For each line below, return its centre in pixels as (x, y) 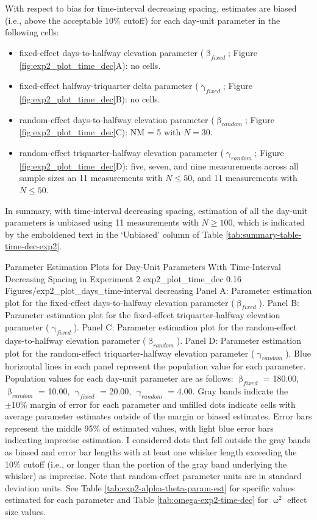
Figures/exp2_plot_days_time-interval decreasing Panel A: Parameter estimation (158, 290)
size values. (26, 511)
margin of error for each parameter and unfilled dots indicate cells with (163, 404)
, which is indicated (269, 222)
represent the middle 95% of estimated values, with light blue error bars (139, 428)
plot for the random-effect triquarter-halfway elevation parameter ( (130, 353)
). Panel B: (279, 302)
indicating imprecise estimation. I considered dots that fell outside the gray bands (158, 440)
